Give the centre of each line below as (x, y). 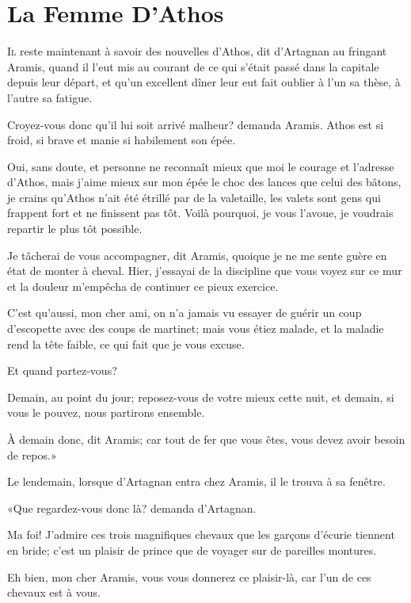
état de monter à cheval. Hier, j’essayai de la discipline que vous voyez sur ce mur (205, 271)
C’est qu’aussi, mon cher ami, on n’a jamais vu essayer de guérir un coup (185, 313)
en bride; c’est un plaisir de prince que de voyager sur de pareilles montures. (192, 550)
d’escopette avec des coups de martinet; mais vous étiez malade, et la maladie (196, 328)
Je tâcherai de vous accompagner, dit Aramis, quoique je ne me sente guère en (197, 255)
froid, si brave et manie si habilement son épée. (122, 140)
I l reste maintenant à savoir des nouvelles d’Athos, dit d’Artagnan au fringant (197, 51)
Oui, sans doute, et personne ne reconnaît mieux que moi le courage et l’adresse (201, 166)
